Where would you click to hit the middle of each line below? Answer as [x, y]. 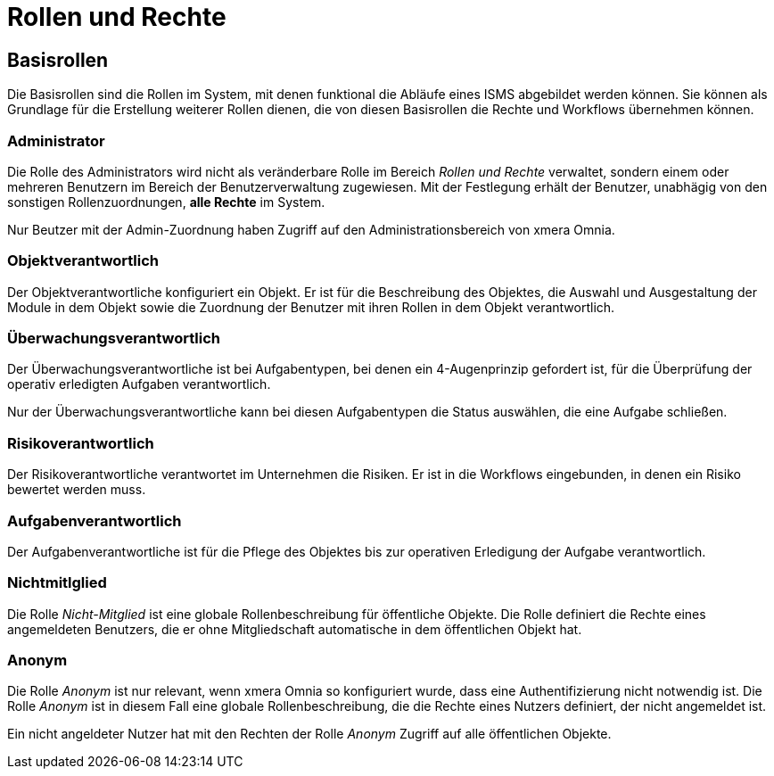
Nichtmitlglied [57, 583]
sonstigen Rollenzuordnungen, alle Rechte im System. [166, 202]
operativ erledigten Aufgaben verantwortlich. [139, 384]
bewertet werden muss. [77, 490]
